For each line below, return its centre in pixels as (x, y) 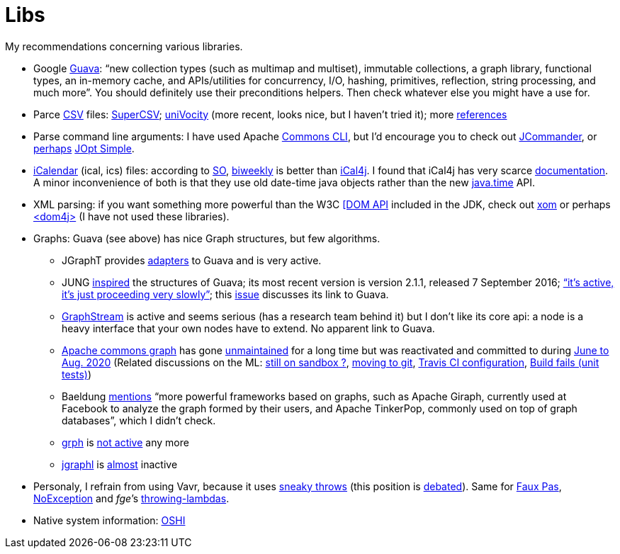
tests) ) (77, 374)
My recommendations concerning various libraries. (124, 46)
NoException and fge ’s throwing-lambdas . (131, 498)
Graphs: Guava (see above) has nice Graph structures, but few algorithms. (207, 238)
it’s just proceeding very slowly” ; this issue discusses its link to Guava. (225, 294)
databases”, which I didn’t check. (139, 420)
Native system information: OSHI (109, 520)
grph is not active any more (125, 442)
